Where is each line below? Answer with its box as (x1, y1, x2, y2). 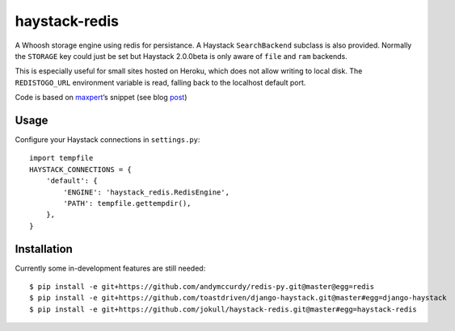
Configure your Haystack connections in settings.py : (15, 135, 200, 145)
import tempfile (29, 153, 94, 163)
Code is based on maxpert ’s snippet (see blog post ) (15, 93, 187, 103)
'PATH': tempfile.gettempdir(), (63, 199, 192, 207)
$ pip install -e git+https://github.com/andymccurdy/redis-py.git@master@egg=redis (29, 283, 375, 291)
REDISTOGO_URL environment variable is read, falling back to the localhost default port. (15, 78, 306, 87)
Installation (15, 242, 73, 256)
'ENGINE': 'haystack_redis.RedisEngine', (63, 187, 230, 197)
